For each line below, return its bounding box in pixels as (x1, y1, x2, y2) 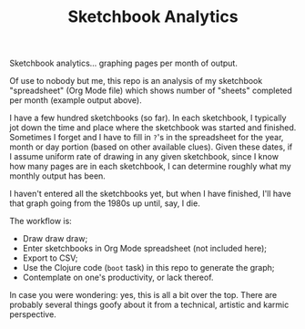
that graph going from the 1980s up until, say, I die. (9, 198, 200, 209)
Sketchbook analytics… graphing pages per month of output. (9, 57, 239, 69)
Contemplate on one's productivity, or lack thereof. (22, 272, 214, 283)
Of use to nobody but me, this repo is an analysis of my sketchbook (9, 76, 263, 87)
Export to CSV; (22, 252, 78, 263)
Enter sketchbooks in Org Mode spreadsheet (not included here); (22, 243, 267, 254)
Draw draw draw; (22, 233, 88, 244)
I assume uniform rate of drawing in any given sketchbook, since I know (9, 151, 280, 162)
